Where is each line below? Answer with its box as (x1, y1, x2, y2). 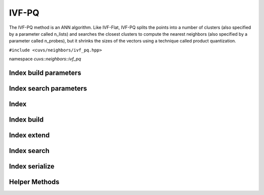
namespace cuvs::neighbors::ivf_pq (9, 56, 82, 62)
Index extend (9, 131, 50, 139)
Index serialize (9, 162, 55, 171)
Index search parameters (9, 84, 88, 92)
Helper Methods (9, 178, 60, 186)
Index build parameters (9, 68, 82, 77)
